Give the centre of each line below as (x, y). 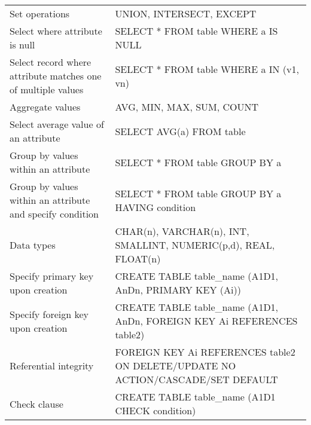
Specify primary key (52, 276)
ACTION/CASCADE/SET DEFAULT (196, 379)
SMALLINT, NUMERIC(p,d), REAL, (195, 245)
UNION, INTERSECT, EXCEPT (186, 13)
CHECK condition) (155, 410)
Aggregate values (45, 107)
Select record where (51, 62)
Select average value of (57, 124)
